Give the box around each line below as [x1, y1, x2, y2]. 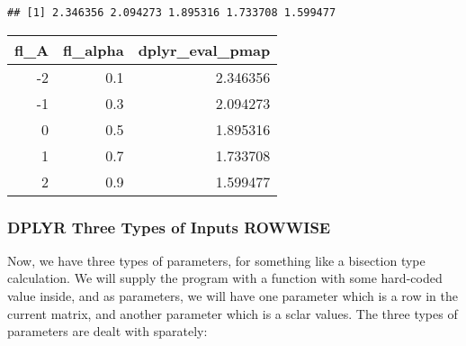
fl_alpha [63, 39, 124, 60]
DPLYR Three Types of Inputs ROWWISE [7, 215, 331, 238]
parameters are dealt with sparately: [7, 322, 208, 341]
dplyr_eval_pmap [138, 39, 271, 60]
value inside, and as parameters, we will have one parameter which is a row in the [7, 287, 458, 305]
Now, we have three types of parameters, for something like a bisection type [7, 250, 426, 269]
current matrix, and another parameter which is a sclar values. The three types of [7, 304, 458, 323]
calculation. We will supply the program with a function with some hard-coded [7, 269, 443, 287]
